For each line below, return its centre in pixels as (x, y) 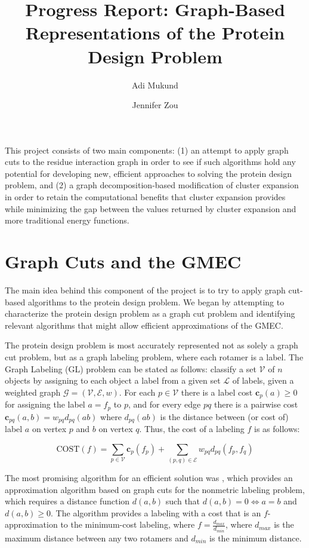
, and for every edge (164, 404)
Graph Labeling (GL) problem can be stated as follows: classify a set (131, 368)
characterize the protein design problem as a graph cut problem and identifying (150, 313)
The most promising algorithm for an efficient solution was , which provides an (149, 477)
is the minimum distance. (256, 538)
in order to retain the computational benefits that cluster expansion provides (145, 197)
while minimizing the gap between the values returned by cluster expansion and (151, 208)
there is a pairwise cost (256, 404)
